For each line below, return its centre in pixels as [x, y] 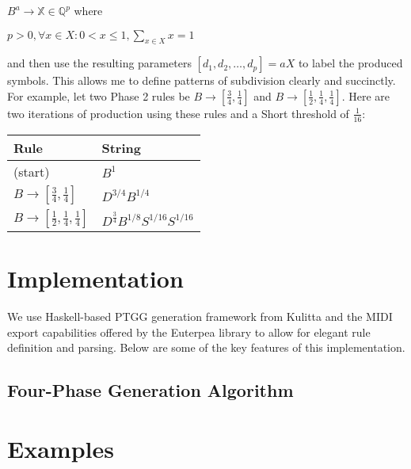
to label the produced [350, 63]
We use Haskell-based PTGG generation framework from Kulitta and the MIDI [200, 316]
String [121, 147]
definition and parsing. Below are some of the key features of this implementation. [206, 347]
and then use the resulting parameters [99, 63]
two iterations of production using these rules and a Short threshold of [178, 113]
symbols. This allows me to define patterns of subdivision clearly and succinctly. [202, 80]
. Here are [366, 95]
